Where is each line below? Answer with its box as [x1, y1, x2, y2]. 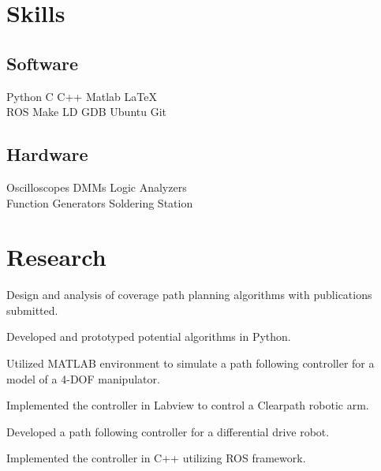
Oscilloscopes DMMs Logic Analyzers [6, 178, 187, 195]
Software [6, 50, 79, 75]
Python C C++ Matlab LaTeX [6, 88, 157, 104]
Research [6, 241, 106, 273]
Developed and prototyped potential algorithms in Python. [6, 328, 291, 345]
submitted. [6, 301, 58, 318]
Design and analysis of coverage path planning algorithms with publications [6, 286, 372, 303]
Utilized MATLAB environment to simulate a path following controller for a [6, 355, 375, 372]
